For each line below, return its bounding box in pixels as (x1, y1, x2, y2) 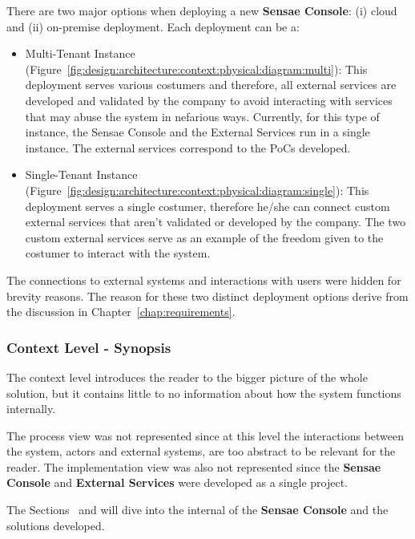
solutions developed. (6, 517, 105, 533)
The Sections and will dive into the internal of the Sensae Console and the (6, 501, 389, 518)
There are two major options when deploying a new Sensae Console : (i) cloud (6, 2, 397, 18)
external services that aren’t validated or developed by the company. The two (25, 213, 406, 230)
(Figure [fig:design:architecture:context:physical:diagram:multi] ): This (25, 60, 368, 77)
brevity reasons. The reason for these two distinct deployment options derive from (6, 287, 409, 304)
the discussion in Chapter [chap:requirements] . (6, 303, 236, 320)
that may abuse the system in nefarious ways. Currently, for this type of (25, 107, 380, 124)
